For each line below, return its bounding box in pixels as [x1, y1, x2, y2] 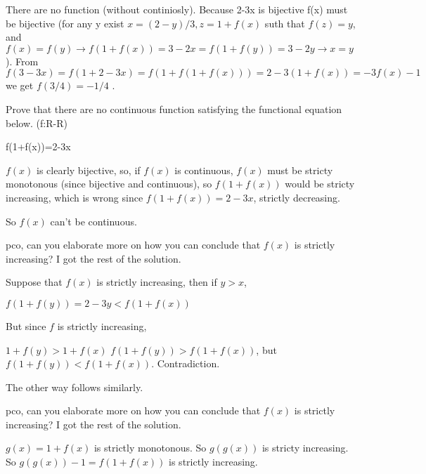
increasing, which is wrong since [6, 190, 143, 204]
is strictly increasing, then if [96, 275, 217, 289]
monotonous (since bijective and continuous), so [6, 176, 212, 191]
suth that [264, 15, 305, 30]
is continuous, [174, 162, 233, 177]
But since [6, 318, 46, 333]
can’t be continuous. [50, 213, 137, 228]
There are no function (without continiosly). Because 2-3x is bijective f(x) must [6, 2, 348, 16]
